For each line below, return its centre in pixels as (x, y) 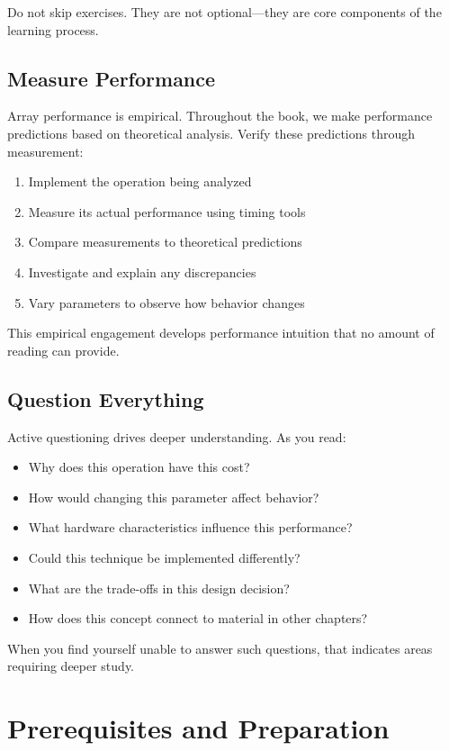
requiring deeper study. (71, 666)
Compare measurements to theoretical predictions (165, 242)
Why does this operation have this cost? (139, 467)
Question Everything (106, 398)
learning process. (53, 29)
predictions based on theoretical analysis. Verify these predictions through (211, 133)
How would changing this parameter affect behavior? (174, 497)
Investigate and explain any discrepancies (142, 271)
